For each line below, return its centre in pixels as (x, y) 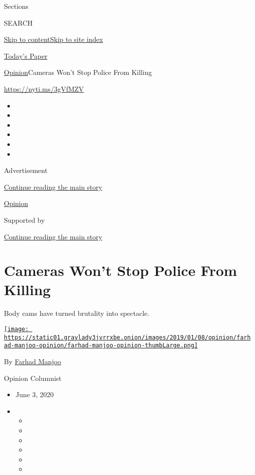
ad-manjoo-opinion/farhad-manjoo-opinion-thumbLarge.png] (101, 346)
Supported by (24, 220)
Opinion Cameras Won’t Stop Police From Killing (78, 72)
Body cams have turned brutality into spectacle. (77, 313)
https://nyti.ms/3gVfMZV (44, 88)
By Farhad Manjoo (32, 361)
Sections (16, 6)
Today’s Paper (26, 55)
